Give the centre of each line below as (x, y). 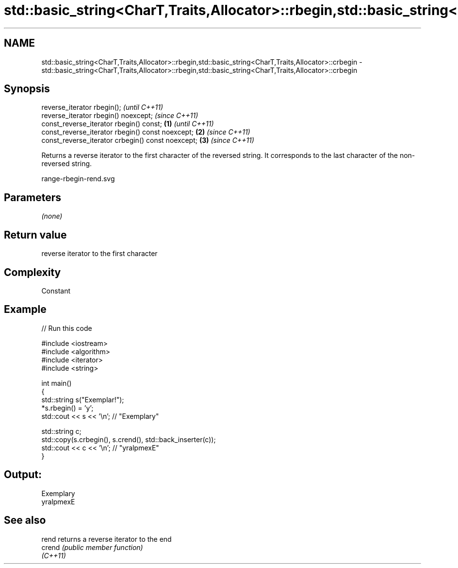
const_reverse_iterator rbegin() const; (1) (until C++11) (128, 124)
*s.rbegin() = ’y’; (67, 408)
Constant (56, 291)
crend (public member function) (92, 547)
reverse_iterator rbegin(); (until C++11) (102, 107)
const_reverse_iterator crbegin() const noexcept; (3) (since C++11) (148, 140)
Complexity (33, 272)
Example (25, 310)
